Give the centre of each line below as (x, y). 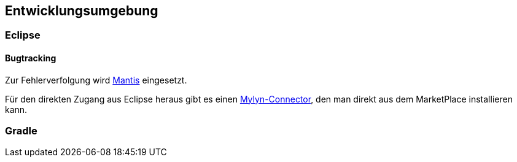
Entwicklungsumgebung (82, 11)
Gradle (21, 131)
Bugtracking (31, 58)
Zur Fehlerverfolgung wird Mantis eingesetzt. (96, 80)
